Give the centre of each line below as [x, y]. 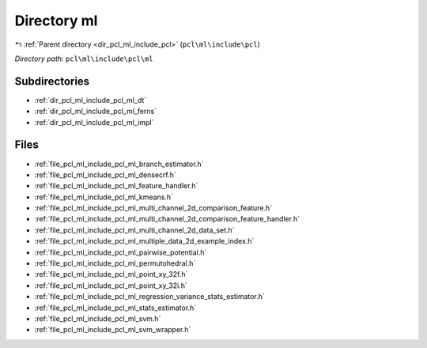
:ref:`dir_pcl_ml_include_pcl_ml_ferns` [96, 112]
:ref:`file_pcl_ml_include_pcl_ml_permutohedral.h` [115, 263]
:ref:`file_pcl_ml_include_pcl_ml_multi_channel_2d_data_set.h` [134, 230]
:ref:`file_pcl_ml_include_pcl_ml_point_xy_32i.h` [111, 286]
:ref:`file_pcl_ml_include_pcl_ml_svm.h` [98, 319]
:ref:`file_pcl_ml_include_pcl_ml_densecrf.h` [106, 175]
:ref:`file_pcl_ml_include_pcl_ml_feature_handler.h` [116, 186]
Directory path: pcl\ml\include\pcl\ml [84, 59]
